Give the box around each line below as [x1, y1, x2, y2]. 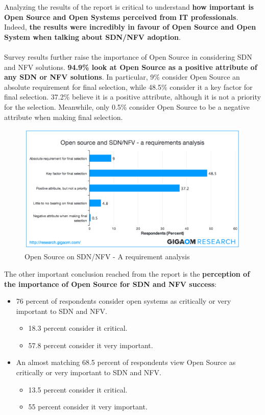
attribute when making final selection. [4, 111, 123, 122]
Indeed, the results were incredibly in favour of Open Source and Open [4, 21, 256, 32]
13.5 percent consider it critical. [28, 384, 128, 395]
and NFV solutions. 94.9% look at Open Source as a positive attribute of [4, 61, 257, 72]
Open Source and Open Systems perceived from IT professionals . [4, 11, 238, 22]
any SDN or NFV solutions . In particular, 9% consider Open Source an [4, 71, 240, 82]
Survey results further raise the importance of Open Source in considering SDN [4, 51, 252, 62]
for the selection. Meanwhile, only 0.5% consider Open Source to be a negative [4, 101, 250, 112]
